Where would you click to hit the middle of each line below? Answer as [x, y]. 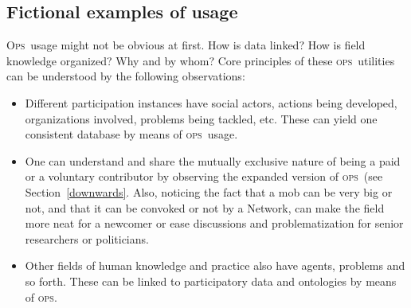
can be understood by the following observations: [126, 76]
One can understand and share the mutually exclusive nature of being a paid [213, 160]
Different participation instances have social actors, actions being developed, [211, 102]
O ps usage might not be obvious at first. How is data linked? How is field [186, 45]
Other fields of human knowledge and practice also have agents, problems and [215, 265]
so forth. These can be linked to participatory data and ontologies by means [211, 281]
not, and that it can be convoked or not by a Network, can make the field [205, 207]
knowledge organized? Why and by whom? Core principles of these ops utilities [201, 60]
